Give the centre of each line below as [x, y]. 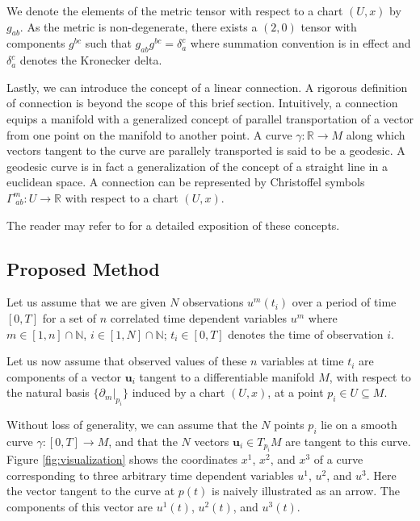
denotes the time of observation [306, 333]
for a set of [69, 317]
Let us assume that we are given [86, 302]
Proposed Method [83, 268]
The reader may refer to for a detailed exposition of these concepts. [173, 225]
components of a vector [64, 376]
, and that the [143, 441]
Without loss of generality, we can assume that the [132, 425]
